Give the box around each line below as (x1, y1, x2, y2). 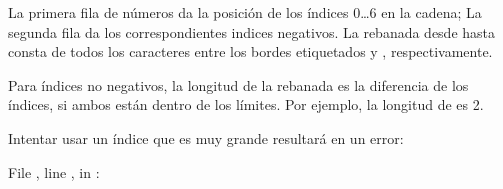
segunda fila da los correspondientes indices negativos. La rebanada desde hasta (8, 21, 496, 42)
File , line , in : (8, 161, 100, 182)
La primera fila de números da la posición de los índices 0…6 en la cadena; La (8, 2, 482, 22)
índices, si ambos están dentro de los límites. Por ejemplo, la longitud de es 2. (8, 94, 484, 115)
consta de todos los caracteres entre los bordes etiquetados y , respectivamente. (8, 41, 493, 62)
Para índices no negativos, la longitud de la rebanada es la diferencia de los (8, 74, 469, 95)
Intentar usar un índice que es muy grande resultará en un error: (8, 127, 404, 148)
